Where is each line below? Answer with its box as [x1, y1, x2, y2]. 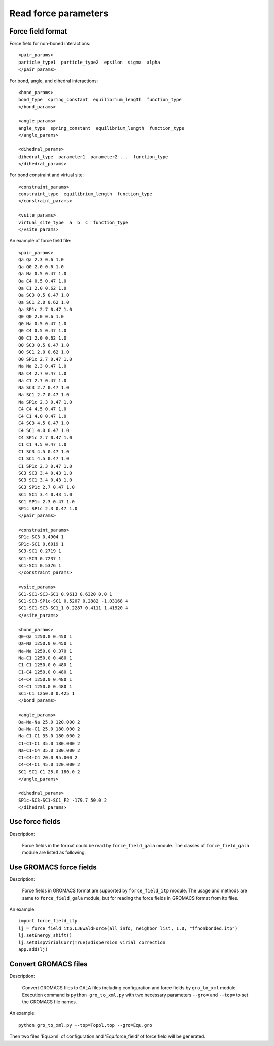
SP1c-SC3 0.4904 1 [18, 534, 64, 540]
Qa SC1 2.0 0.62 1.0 [18, 299, 70, 305]
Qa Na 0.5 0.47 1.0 [18, 271, 67, 276]
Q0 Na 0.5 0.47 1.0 [18, 321, 67, 326]
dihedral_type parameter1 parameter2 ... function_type [18, 153, 168, 160]
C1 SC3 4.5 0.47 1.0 [18, 449, 70, 454]
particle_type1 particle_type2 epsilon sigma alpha [18, 59, 160, 65]
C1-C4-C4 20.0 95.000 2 [18, 755, 78, 760]
